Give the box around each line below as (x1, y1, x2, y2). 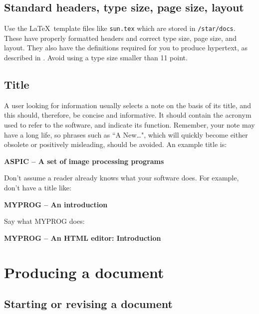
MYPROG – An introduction (4, 199, 108, 209)
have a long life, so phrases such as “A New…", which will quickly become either (4, 129, 248, 140)
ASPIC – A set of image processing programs (4, 156, 164, 166)
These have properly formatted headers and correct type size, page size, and (4, 32, 237, 43)
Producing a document (4, 262, 164, 282)
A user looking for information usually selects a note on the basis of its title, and (4, 100, 251, 110)
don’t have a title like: (4, 182, 71, 192)
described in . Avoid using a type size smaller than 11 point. (4, 52, 188, 63)
